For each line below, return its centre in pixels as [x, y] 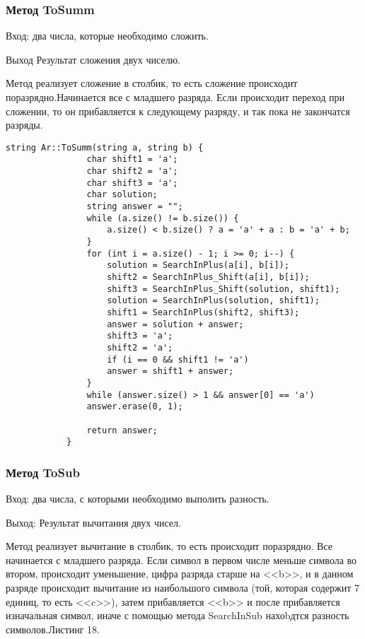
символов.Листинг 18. [53, 629]
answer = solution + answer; [175, 324]
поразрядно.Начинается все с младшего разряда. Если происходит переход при [175, 97]
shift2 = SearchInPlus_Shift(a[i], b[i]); [208, 277]
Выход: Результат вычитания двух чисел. [93, 522]
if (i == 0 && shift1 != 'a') [178, 359]
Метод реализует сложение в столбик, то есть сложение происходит [152, 83]
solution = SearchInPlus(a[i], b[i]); [198, 265]
